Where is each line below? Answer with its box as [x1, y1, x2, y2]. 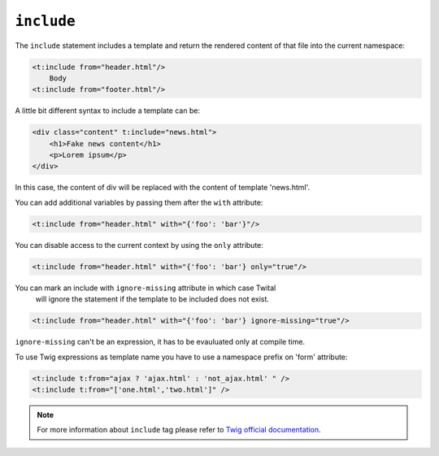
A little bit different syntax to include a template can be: [15, 106, 201, 115]
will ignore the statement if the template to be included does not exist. [35, 294, 270, 304]
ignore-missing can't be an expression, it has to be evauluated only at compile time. [15, 337, 305, 347]
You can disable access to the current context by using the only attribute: [15, 240, 264, 250]
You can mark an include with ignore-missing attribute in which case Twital [15, 283, 276, 293]
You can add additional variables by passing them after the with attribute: [15, 198, 263, 207]
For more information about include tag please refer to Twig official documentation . [37, 425, 321, 435]
